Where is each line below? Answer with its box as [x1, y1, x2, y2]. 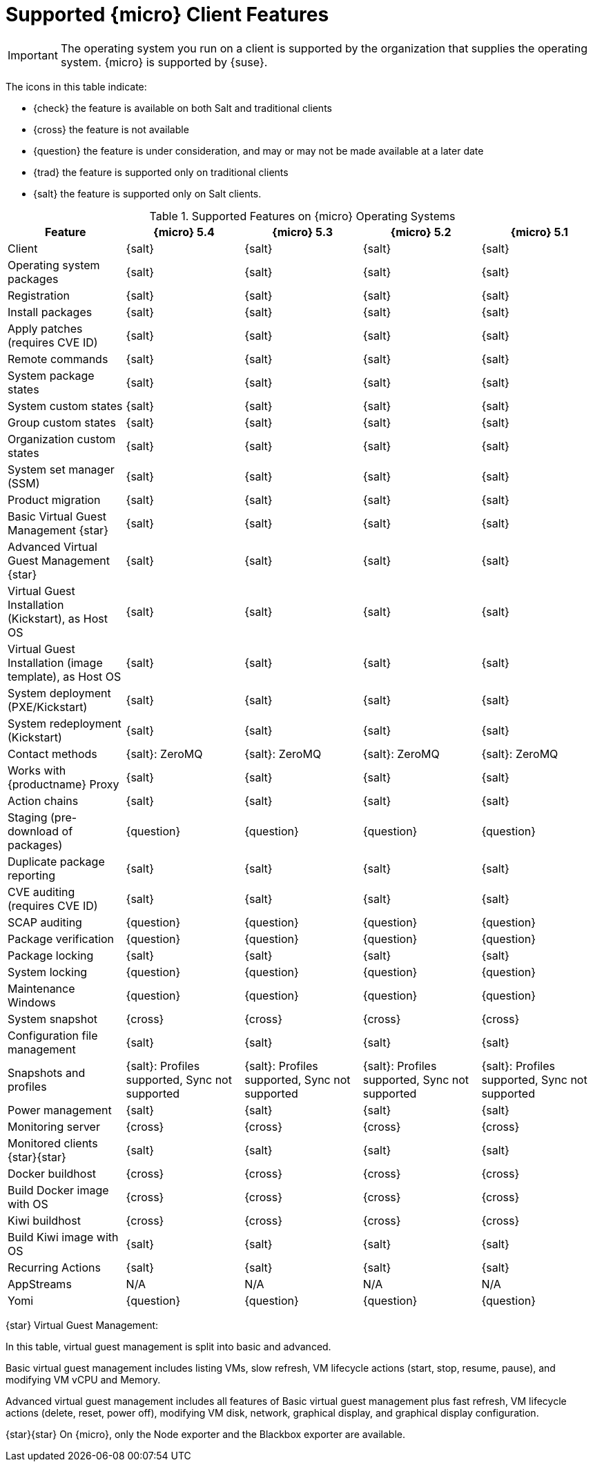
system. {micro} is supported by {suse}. [60, 55, 268, 69]
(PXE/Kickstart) [8, 699, 88, 714]
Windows [8, 995, 56, 1009]
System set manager [8, 462, 115, 476]
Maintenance [8, 981, 75, 995]
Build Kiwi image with [8, 1230, 119, 1244]
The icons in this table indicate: [6, 80, 147, 93]
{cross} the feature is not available [33, 123, 189, 135]
